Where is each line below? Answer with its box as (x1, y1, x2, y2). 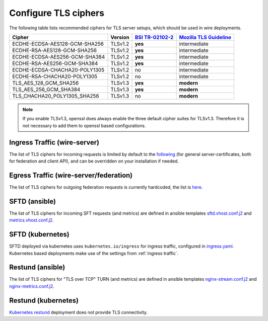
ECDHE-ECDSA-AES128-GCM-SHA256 (12, 40, 104, 47)
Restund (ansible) (9, 263, 66, 272)
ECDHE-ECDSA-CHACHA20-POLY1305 (12, 66, 105, 73)
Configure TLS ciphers (9, 7, 104, 18)
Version (110, 34, 130, 41)
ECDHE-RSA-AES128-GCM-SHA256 (12, 47, 97, 54)
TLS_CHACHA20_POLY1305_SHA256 (12, 92, 99, 99)
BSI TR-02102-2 (134, 34, 174, 41)
